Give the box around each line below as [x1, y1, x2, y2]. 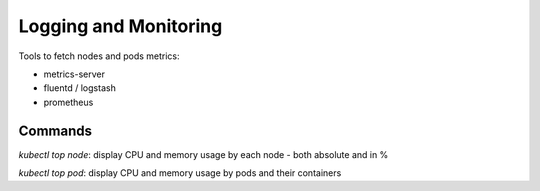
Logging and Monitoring [18, 15, 223, 37]
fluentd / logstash [43, 82, 117, 94]
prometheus [43, 96, 94, 108]
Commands [18, 122, 93, 139]
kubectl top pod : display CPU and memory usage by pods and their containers [18, 167, 342, 179]
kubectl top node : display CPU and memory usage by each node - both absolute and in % [18, 148, 389, 160]
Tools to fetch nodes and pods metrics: [18, 50, 180, 62]
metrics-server [43, 68, 105, 80]
